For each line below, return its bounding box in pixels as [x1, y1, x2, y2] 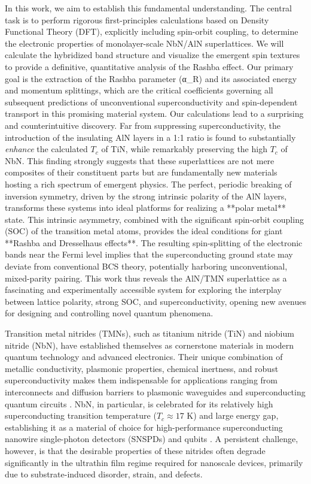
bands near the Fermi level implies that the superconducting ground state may [5, 248, 293, 261]
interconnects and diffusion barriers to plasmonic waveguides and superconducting [5, 386, 306, 398]
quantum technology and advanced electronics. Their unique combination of [5, 350, 283, 363]
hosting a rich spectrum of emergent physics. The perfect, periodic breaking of [5, 177, 292, 190]
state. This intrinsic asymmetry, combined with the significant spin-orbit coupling [5, 213, 304, 225]
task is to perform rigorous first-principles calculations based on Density [5, 13, 269, 26]
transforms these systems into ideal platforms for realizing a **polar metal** [5, 201, 286, 214]
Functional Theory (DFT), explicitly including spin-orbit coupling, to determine [5, 25, 298, 38]
